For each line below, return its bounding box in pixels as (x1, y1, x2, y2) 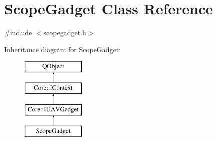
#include (4, 27, 32, 38)
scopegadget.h (43, 27, 86, 38)
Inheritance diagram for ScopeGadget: (4, 44, 121, 54)
